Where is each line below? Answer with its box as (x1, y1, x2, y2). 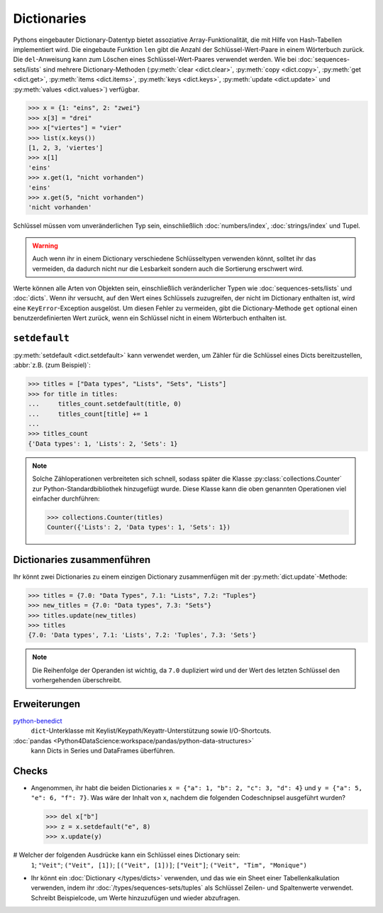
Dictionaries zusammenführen (13, 554, 151, 566)
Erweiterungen (13, 698, 81, 710)
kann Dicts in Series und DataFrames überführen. (30, 746, 175, 755)
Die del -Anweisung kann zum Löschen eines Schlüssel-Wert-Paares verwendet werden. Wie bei (13, 55, 297, 64)
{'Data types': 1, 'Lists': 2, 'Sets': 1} (28, 439, 178, 447)
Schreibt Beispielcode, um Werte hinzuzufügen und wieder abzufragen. (30, 893, 240, 902)
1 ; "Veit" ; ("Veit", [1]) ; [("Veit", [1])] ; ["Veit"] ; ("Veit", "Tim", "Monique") (30, 860, 308, 869)
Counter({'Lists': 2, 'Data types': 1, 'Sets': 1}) (47, 523, 231, 532)
